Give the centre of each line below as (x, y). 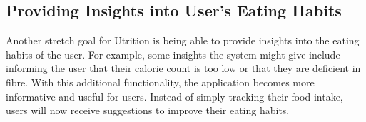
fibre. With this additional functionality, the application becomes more (160, 82)
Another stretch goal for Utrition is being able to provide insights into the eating (183, 40)
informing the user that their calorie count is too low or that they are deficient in (183, 68)
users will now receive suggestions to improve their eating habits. (148, 110)
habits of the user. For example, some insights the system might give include (173, 54)
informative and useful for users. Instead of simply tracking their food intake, (174, 96)
